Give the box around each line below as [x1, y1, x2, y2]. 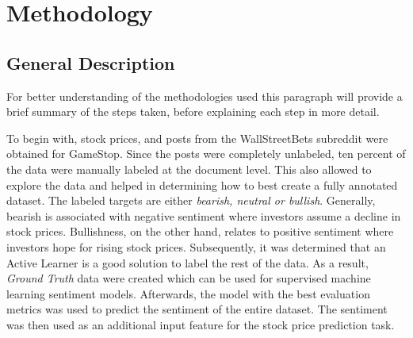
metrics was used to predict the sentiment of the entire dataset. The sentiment [6, 301, 388, 317]
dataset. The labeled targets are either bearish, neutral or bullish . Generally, [6, 192, 376, 209]
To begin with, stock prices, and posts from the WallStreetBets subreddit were [6, 129, 388, 146]
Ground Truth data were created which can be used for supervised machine [6, 270, 371, 286]
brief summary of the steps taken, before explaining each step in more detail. [6, 103, 380, 120]
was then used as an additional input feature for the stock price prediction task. [6, 316, 395, 332]
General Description [6, 50, 175, 75]
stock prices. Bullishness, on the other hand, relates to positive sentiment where [6, 223, 394, 240]
